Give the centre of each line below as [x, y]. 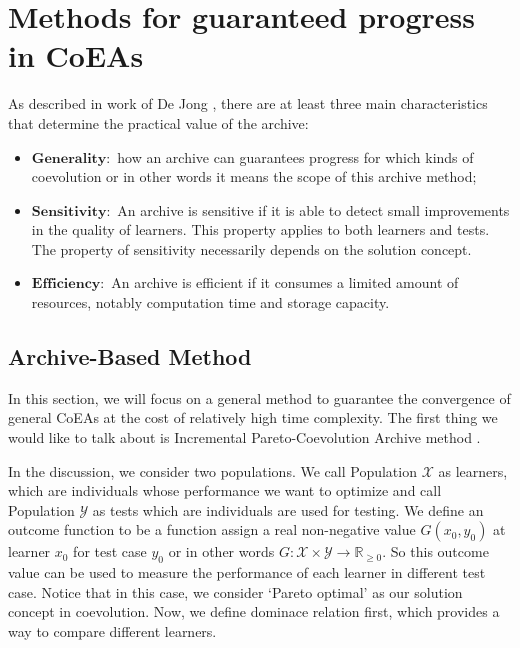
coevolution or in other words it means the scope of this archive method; [254, 176]
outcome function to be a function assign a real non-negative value [212, 529]
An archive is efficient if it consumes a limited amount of [285, 282]
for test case [110, 551]
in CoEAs [76, 55]
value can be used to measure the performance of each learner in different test [247, 572]
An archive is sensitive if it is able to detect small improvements [313, 209]
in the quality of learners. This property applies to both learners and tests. [260, 229]
